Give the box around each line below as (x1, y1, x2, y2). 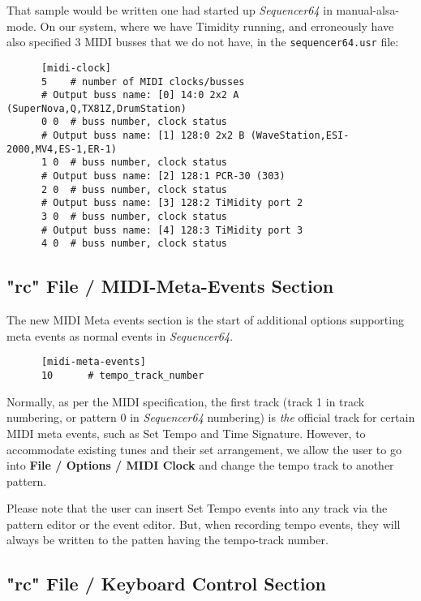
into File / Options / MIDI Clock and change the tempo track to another (6, 457, 394, 474)
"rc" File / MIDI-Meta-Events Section (6, 273, 334, 298)
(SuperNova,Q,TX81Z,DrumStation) (6, 102, 187, 114)
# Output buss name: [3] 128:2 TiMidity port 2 (41, 197, 303, 209)
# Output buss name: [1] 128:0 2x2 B (41, 130, 245, 142)
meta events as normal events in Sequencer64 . (6, 327, 234, 344)
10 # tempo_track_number (41, 370, 204, 382)
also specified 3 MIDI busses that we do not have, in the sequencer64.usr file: (6, 33, 399, 50)
